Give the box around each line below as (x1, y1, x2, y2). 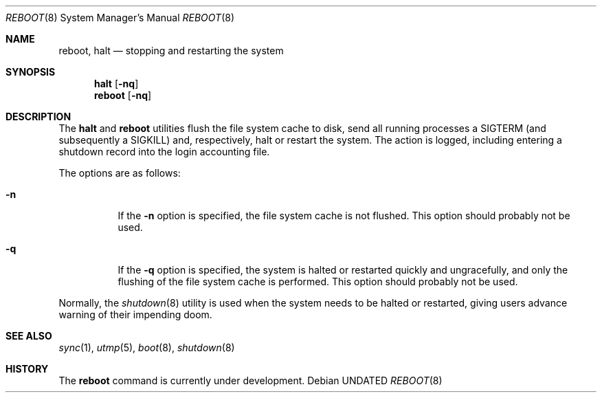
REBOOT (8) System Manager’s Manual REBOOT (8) (5, 12, 235, 23)
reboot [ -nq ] (94, 89, 152, 101)
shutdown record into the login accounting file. (58, 146, 270, 157)
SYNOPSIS (5, 66, 56, 78)
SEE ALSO (5, 330, 52, 342)
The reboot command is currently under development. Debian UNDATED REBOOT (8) (58, 375, 443, 386)
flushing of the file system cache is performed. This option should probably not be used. (118, 276, 518, 287)
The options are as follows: (58, 167, 181, 179)
